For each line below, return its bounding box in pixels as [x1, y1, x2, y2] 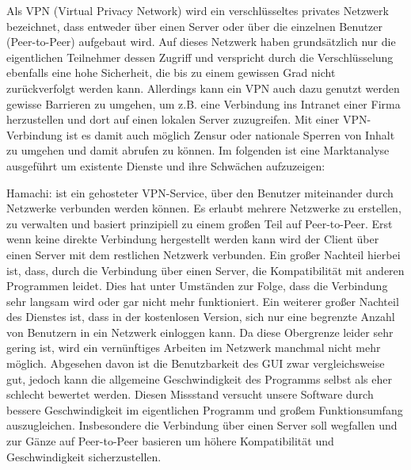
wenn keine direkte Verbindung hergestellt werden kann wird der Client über [6, 231, 379, 247]
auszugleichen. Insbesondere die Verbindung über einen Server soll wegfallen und [6, 417, 398, 434]
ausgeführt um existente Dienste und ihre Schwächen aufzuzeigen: [6, 157, 325, 174]
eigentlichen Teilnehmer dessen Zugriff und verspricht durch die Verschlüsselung [6, 48, 394, 65]
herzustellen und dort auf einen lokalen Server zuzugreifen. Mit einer [6, 111, 340, 128]
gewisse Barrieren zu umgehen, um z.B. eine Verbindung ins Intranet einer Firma [6, 95, 401, 112]
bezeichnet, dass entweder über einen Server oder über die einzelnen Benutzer [6, 17, 383, 34]
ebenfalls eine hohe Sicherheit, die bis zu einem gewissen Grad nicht [6, 64, 336, 81]
